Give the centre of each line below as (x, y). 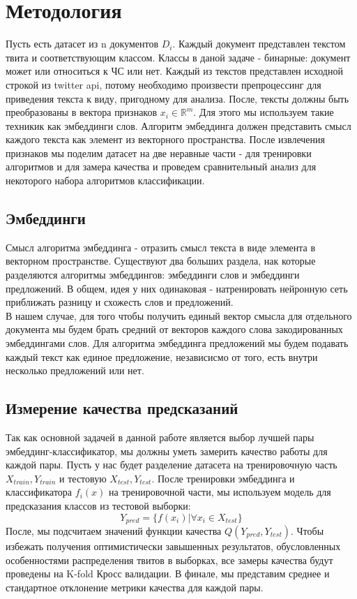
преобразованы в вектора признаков (82, 112)
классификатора (39, 492)
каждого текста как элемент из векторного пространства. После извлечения (166, 139)
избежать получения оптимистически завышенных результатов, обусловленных (173, 546)
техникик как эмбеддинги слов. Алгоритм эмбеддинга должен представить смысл (178, 125)
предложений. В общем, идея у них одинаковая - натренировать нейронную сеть (177, 288)
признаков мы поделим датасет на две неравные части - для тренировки (159, 153)
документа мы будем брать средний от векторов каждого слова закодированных (174, 329)
